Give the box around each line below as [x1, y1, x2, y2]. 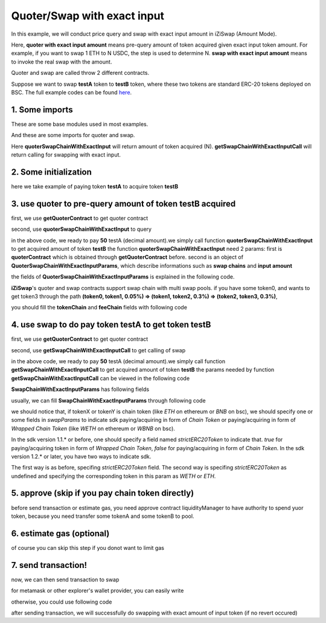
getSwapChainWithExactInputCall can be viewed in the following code [11, 375, 190, 382]
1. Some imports [11, 105, 73, 115]
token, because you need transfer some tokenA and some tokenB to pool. [11, 512, 194, 520]
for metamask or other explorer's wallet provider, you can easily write [11, 587, 184, 595]
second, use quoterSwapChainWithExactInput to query [11, 225, 152, 233]
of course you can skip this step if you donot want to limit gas [11, 544, 164, 551]
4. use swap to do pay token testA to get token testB [11, 320, 211, 330]
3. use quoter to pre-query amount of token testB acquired [11, 198, 236, 208]
